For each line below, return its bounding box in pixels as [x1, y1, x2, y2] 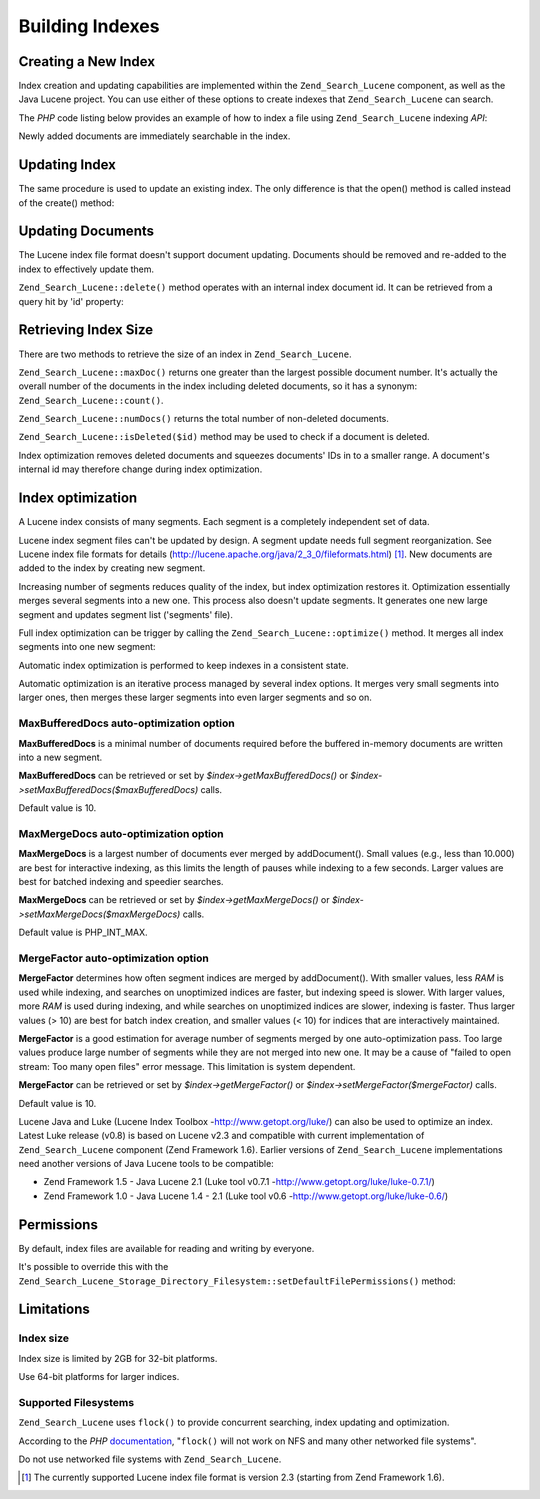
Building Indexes [18, 15, 160, 37]
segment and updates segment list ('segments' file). [18, 608, 234, 620]
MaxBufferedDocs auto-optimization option [18, 716, 235, 730]
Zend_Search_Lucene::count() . [18, 394, 164, 406]
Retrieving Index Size [18, 321, 154, 339]
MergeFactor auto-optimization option [18, 951, 209, 965]
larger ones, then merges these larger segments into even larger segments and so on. [18, 691, 372, 704]
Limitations [18, 1301, 90, 1318]
